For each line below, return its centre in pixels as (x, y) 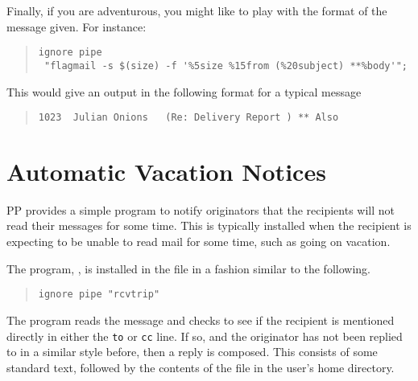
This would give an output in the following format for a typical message (184, 91)
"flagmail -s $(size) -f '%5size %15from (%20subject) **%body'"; (226, 66)
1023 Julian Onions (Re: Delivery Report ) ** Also (188, 118)
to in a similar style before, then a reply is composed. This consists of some (192, 352)
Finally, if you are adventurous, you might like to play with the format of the (197, 10)
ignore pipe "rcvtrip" (99, 295)
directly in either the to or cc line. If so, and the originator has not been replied (205, 336)
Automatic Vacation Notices (166, 171)
